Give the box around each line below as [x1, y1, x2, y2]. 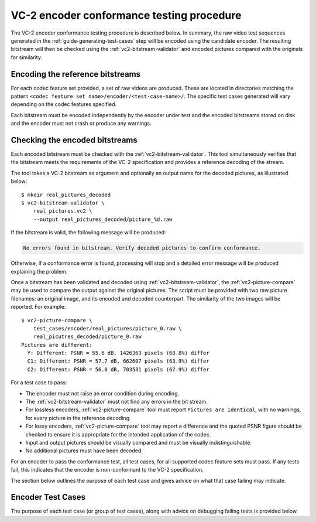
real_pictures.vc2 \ [33, 208, 92, 214]
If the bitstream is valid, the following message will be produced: [11, 229, 166, 236]
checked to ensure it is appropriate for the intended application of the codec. [25, 431, 211, 438]
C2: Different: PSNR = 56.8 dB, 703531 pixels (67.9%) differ [27, 366, 210, 373]
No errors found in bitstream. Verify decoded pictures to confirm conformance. [23, 245, 261, 251]
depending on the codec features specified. [11, 101, 117, 108]
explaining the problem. [11, 268, 68, 275]
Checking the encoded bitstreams [11, 135, 138, 145]
